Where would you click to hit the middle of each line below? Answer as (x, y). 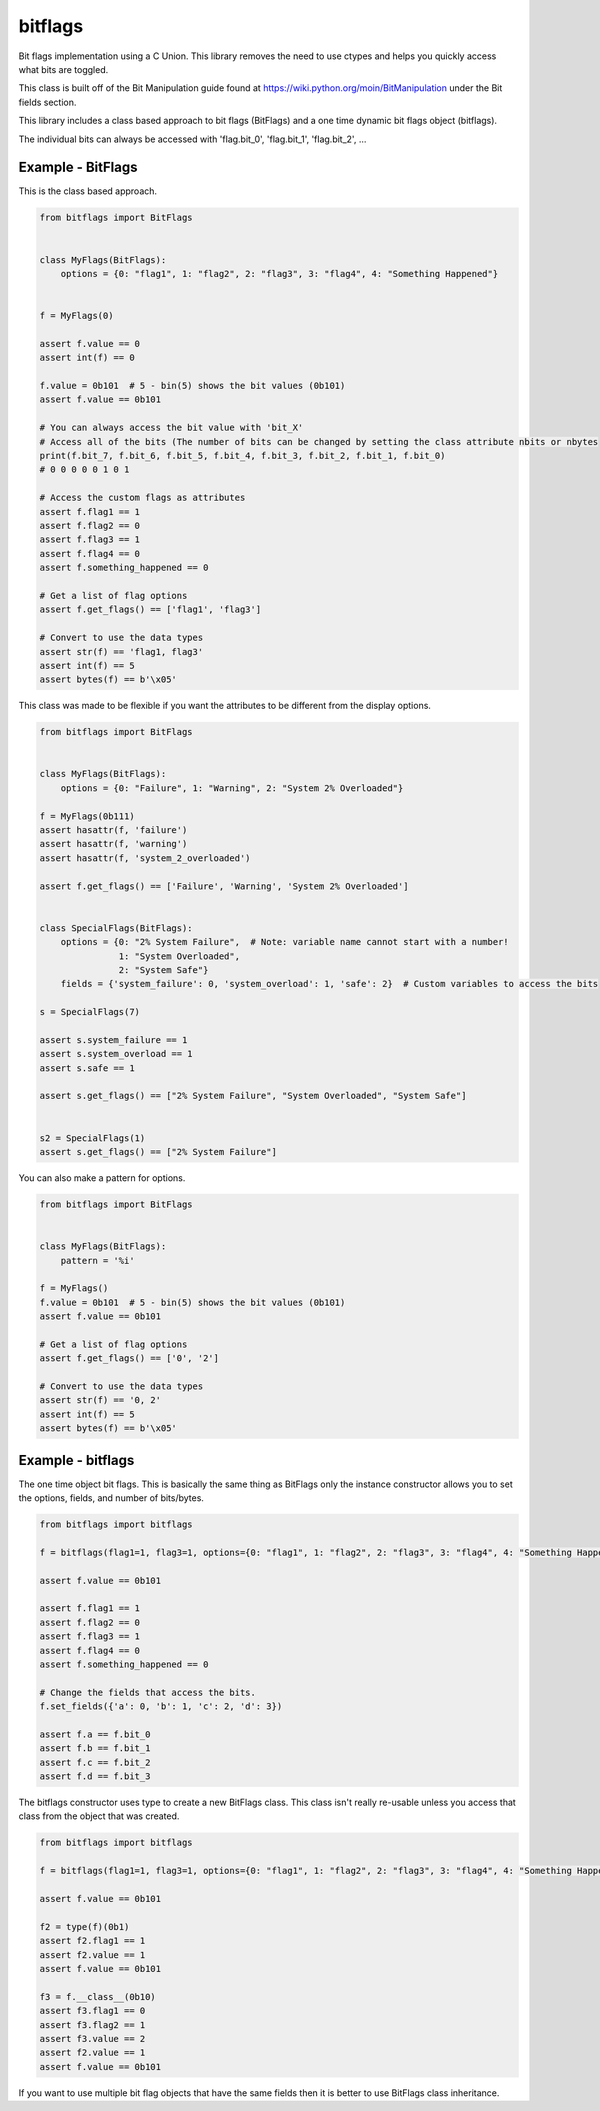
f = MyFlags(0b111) (87, 816)
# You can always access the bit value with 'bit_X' (171, 428)
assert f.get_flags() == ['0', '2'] (129, 1358)
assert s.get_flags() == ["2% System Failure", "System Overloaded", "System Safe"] (253, 1096)
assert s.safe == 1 (87, 1068)
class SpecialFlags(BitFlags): (116, 928)
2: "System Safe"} (163, 969)
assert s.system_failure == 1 (113, 1039)
